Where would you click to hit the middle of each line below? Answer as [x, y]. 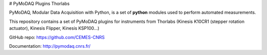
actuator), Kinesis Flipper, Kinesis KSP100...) [54, 28]
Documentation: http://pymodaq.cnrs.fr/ [50, 46]
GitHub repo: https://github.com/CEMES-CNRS [57, 37]
